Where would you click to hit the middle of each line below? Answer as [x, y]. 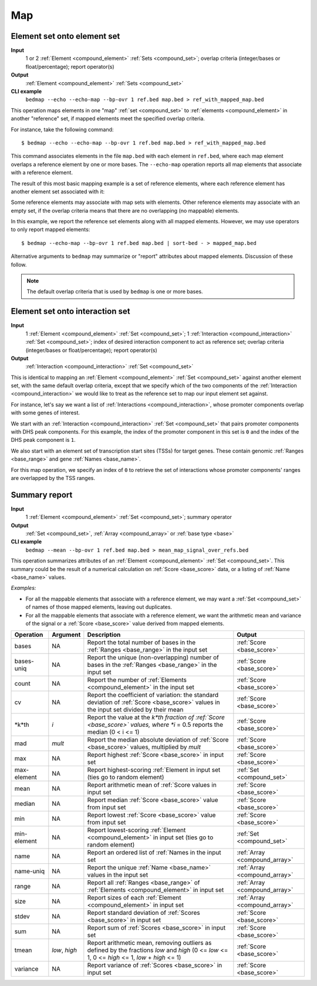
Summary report [42, 494]
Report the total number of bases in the [141, 642]
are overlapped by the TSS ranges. [53, 478]
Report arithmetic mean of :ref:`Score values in [152, 785]
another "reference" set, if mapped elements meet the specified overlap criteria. [108, 119]
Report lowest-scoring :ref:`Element [136, 830]
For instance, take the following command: [62, 129]
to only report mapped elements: [50, 230]
